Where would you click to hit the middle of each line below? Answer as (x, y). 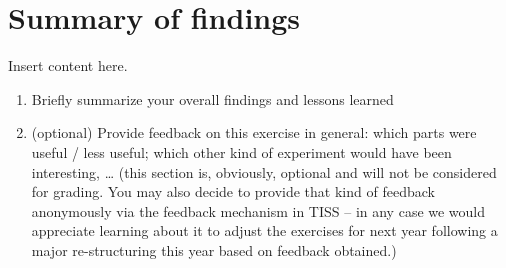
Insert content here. (68, 65)
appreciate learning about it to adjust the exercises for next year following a (264, 230)
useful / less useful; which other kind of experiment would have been (241, 151)
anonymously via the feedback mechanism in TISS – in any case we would (258, 210)
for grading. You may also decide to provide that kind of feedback (233, 191)
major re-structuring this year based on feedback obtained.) (214, 249)
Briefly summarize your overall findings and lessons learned (212, 98)
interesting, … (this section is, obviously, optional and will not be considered (264, 171)
